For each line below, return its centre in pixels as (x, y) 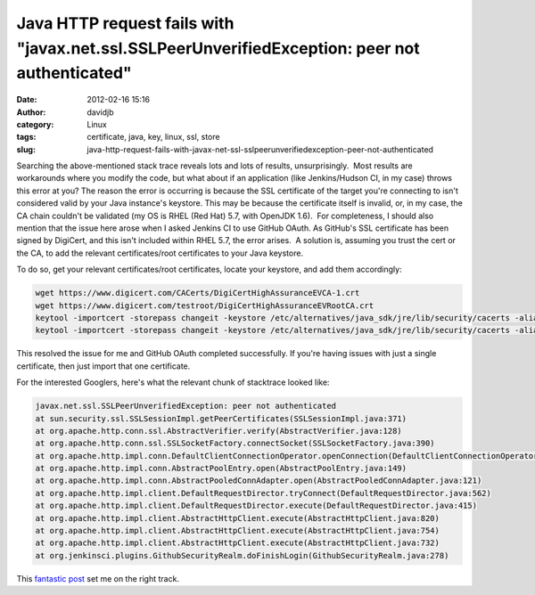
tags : (26, 137)
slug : (26, 149)
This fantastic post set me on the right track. (98, 578)
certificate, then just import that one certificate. (103, 366)
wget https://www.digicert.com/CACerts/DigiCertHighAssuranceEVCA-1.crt (198, 293)
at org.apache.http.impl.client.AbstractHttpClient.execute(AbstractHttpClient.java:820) (238, 518)
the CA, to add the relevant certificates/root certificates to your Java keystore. (160, 253)
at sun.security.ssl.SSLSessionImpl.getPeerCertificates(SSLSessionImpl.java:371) (221, 418)
